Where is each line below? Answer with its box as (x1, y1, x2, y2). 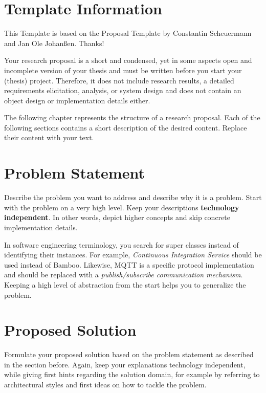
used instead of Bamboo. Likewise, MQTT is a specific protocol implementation (4, 259, 254, 270)
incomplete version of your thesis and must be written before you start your (4, 64, 242, 75)
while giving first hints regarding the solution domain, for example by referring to (4, 369, 260, 380)
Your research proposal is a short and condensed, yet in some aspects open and (4, 55, 252, 65)
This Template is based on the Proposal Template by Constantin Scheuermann (4, 28, 252, 38)
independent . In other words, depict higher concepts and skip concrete (4, 212, 230, 223)
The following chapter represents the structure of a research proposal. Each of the (4, 112, 260, 123)
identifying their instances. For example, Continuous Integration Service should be (4, 249, 262, 260)
